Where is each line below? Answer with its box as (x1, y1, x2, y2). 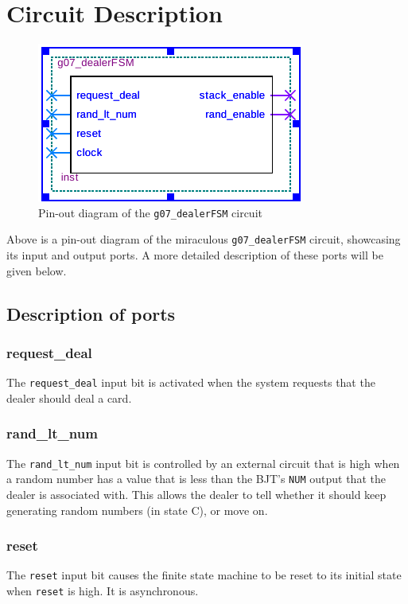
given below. (6, 262, 67, 279)
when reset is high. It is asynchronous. (6, 583, 199, 599)
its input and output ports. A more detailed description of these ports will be (6, 247, 383, 263)
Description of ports (6, 301, 176, 325)
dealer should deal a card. (6, 389, 132, 406)
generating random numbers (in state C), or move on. (6, 501, 268, 518)
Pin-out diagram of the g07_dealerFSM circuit (38, 204, 262, 220)
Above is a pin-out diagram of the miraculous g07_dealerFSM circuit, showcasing (6, 231, 401, 247)
